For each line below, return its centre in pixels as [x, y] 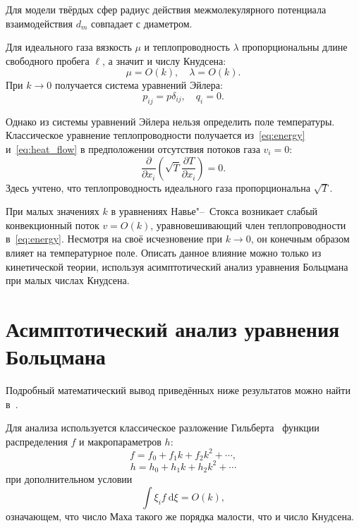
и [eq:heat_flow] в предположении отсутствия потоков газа [133, 148]
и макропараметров [120, 441]
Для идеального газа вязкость [69, 47]
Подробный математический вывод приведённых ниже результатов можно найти [178, 390]
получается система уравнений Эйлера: [139, 85]
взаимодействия [39, 23]
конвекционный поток [53, 225]
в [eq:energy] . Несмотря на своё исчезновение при [114, 239]
